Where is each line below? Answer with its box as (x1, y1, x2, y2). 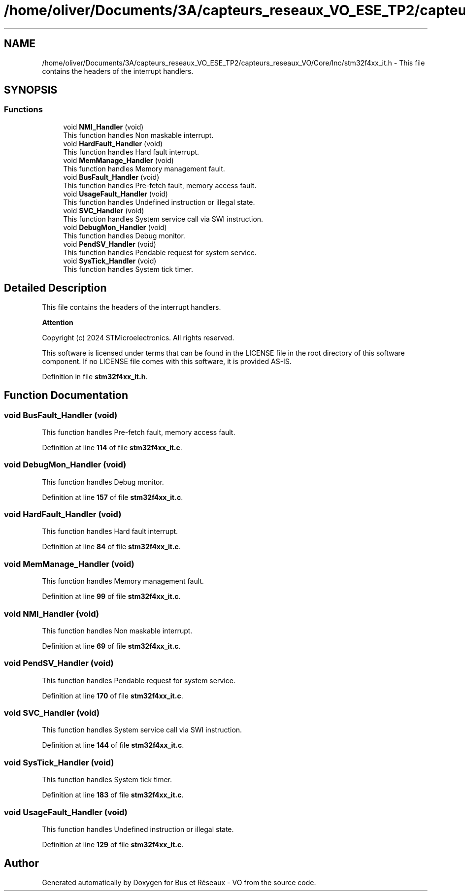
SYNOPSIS (4, 84, 58, 97)
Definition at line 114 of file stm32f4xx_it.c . (42, 443, 182, 452)
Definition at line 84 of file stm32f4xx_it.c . (42, 542, 181, 551)
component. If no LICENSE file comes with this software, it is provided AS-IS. (42, 357, 292, 365)
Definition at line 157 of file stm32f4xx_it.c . (42, 493, 183, 501)
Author (4, 857, 39, 870)
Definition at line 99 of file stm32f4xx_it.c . (42, 592, 181, 601)
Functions (4, 104, 43, 115)
